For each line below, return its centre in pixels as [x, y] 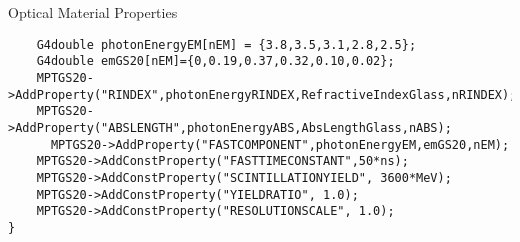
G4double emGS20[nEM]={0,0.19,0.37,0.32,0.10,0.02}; [215, 61]
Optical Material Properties [93, 12]
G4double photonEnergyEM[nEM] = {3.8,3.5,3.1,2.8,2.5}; [226, 44]
